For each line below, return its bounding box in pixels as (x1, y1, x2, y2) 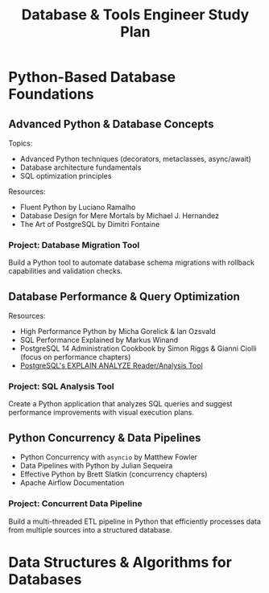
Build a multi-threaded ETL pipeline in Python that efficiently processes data (8, 517, 262, 526)
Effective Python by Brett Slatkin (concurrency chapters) (19, 469, 208, 480)
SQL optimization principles (19, 171, 112, 180)
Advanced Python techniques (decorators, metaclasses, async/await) (19, 154, 251, 163)
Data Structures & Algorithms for (8, 553, 232, 571)
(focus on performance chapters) (19, 352, 131, 362)
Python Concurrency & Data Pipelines (8, 430, 201, 444)
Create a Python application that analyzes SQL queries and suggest (8, 399, 233, 409)
